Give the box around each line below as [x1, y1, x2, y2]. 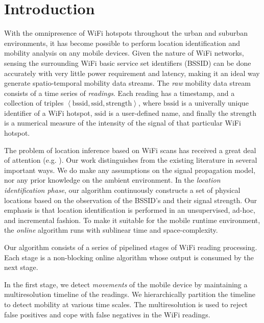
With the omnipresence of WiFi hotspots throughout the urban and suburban [4, 28, 248, 38]
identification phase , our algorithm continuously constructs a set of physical [4, 185, 241, 195]
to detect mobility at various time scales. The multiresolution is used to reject [4, 299, 248, 309]
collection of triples [4, 97, 64, 108]
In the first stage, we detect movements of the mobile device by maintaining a [4, 279, 248, 289]
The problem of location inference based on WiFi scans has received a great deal [4, 144, 256, 155]
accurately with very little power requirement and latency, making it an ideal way [4, 67, 260, 78]
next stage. [4, 262, 38, 272]
